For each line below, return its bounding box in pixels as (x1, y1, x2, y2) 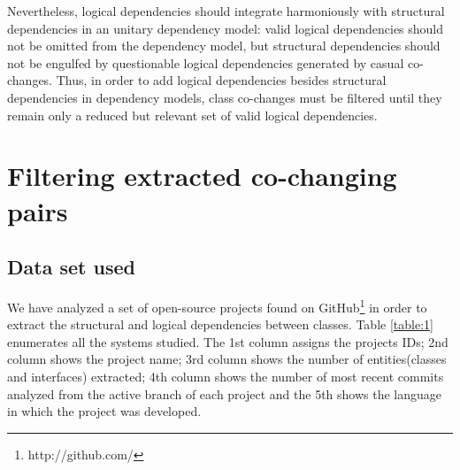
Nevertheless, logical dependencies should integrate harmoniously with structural (7, 2, 445, 19)
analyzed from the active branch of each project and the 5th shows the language (7, 384, 442, 403)
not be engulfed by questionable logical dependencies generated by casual (7, 53, 404, 72)
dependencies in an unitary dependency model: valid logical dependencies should (7, 19, 444, 37)
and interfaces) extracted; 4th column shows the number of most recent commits (7, 366, 444, 385)
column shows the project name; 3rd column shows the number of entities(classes (7, 350, 447, 368)
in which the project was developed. (7, 402, 202, 420)
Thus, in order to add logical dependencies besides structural (56, 71, 387, 89)
